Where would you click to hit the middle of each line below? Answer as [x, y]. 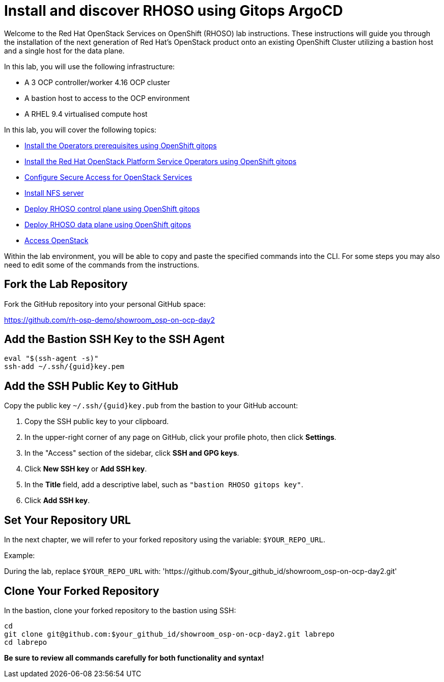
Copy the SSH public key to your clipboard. [97, 422]
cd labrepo [26, 642]
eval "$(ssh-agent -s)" [51, 359]
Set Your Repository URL [67, 520]
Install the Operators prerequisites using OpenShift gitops [121, 145]
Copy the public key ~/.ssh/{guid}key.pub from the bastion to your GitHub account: [151, 406]
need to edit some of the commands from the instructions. [102, 265]
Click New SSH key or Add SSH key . [86, 469]
